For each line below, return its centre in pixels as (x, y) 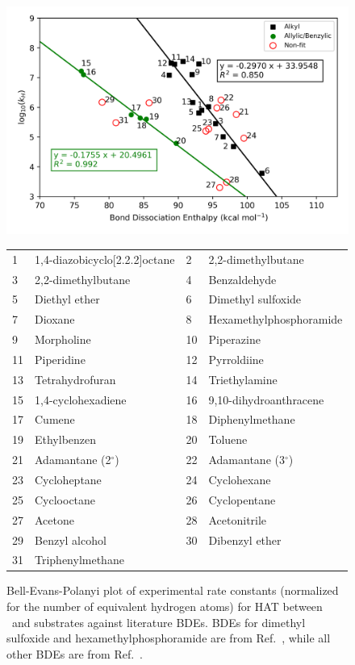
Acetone (54, 519)
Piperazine (234, 339)
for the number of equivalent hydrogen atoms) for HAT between (165, 606)
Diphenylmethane (252, 419)
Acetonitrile (238, 519)
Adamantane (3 (246, 460)
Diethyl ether (67, 299)
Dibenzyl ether (245, 540)
